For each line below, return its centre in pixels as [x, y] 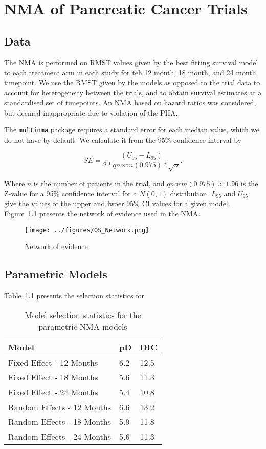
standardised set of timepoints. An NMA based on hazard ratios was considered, [130, 102]
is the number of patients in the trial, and [99, 183]
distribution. [190, 193]
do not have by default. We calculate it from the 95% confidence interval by [123, 139]
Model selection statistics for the [83, 315]
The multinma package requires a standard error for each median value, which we [132, 130]
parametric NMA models [83, 326]
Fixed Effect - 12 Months [53, 362]
